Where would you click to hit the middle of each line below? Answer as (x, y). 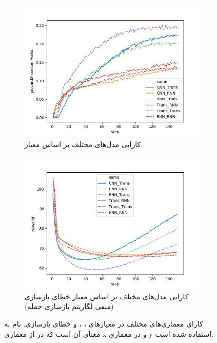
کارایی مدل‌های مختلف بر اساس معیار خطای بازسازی (107, 296)
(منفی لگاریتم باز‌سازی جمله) (69, 306)
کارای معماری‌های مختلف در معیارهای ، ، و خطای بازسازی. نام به (104, 323)
